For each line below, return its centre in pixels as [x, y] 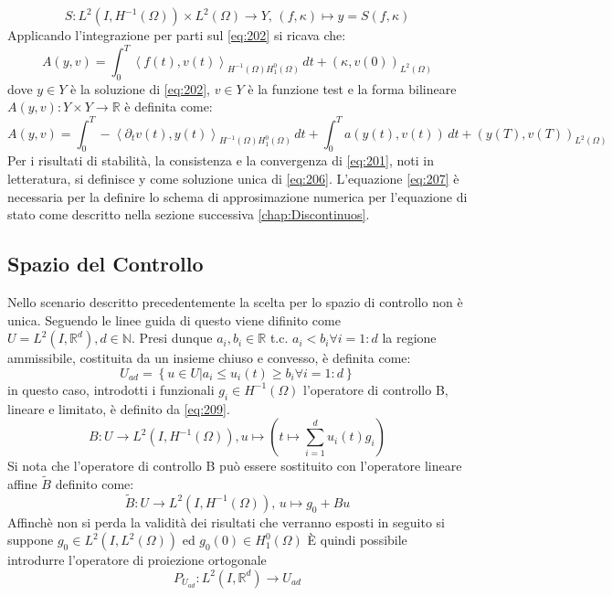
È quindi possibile [357, 540]
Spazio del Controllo [106, 264]
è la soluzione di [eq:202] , [140, 88]
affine [22, 483]
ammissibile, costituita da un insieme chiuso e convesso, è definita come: [209, 358]
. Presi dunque [172, 338]
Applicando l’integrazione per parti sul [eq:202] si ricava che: [177, 35]
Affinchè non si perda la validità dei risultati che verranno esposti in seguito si [226, 521]
